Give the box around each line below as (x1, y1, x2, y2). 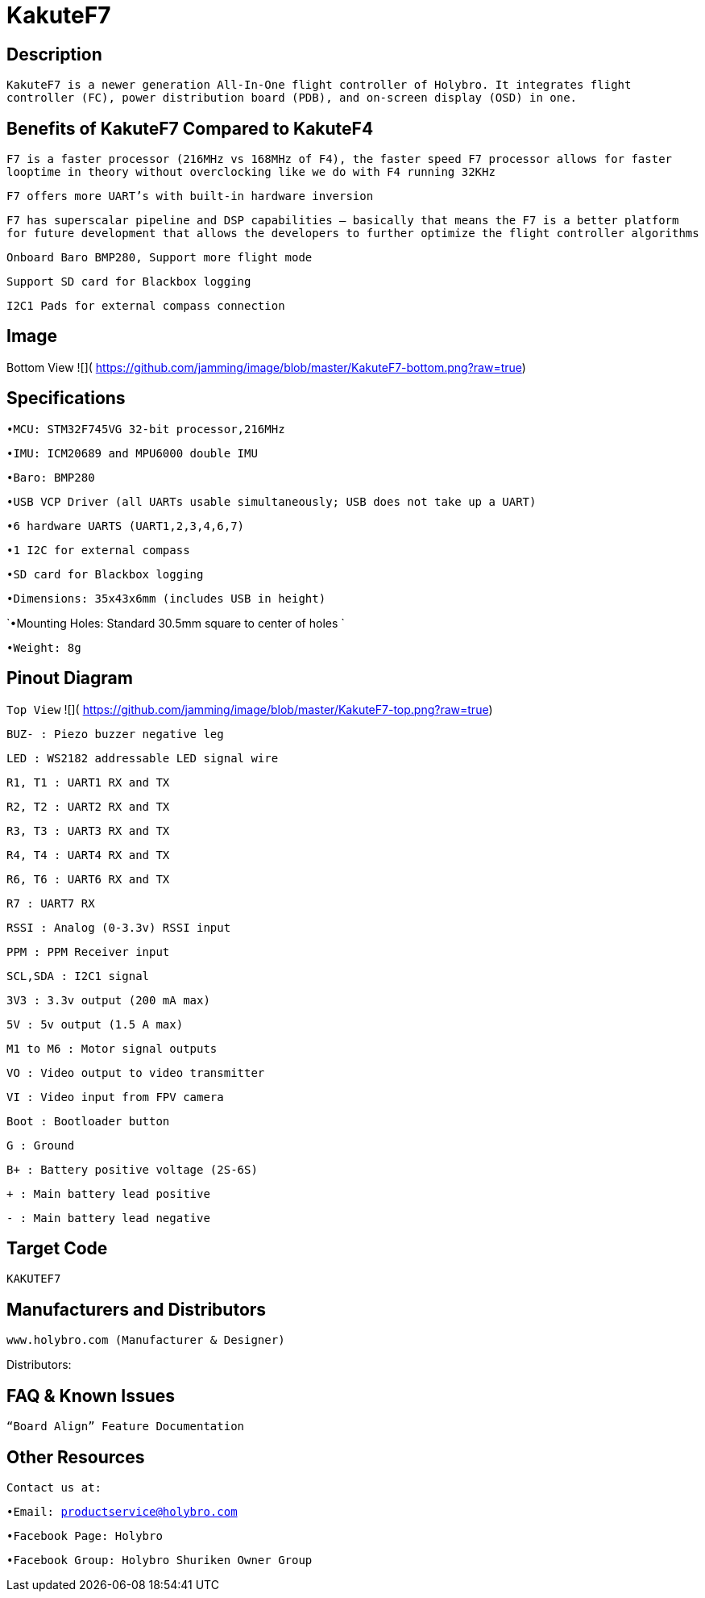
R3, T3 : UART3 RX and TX (6, 824, 170, 837)
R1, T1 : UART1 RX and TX (6, 775, 170, 789)
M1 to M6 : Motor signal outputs (6, 1041, 218, 1055)
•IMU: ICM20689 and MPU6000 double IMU (6, 446, 258, 460)
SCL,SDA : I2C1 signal (6, 969, 150, 983)
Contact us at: (6, 1480, 102, 1494)
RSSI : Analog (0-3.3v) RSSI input (6, 920, 231, 934)
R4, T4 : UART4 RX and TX (6, 848, 170, 862)
